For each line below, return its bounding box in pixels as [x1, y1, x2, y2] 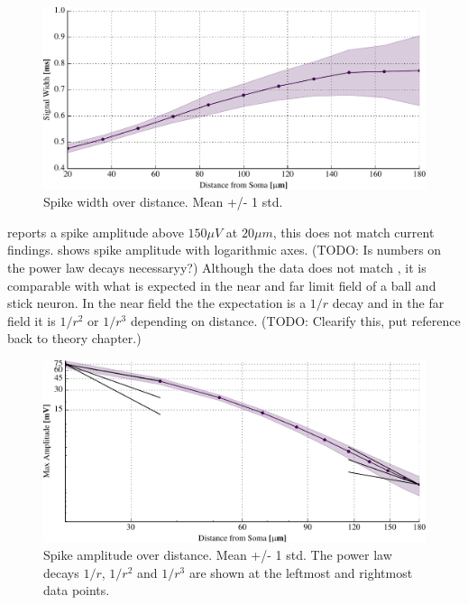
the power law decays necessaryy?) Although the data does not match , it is [7, 258, 427, 277]
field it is [7, 311, 56, 330]
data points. [43, 581, 110, 600]
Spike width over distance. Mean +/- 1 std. [43, 192, 283, 211]
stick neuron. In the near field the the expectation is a [7, 293, 307, 312]
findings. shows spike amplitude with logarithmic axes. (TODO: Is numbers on [7, 240, 442, 259]
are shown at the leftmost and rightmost [188, 563, 413, 582]
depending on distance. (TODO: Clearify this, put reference [130, 311, 461, 330]
